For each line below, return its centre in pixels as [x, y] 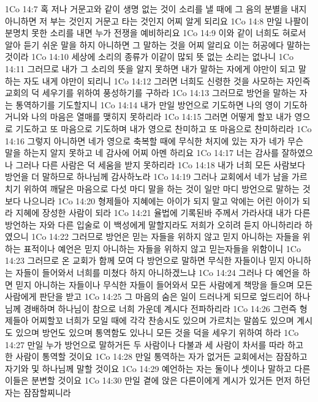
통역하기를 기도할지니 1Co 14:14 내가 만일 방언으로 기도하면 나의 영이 [148, 104]
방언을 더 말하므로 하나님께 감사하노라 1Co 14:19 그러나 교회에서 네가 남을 [147, 177]
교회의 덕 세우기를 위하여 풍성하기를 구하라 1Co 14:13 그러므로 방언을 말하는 [151, 93]
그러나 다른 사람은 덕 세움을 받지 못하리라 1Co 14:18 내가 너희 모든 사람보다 [161, 164]
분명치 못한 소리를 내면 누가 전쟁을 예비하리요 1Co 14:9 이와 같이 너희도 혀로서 [156, 33]
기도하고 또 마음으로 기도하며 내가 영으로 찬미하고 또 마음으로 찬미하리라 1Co [164, 128]
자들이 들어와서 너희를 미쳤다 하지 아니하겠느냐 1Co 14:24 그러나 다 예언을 [157, 273]
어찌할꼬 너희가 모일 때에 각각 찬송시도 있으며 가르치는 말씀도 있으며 [163, 320]
